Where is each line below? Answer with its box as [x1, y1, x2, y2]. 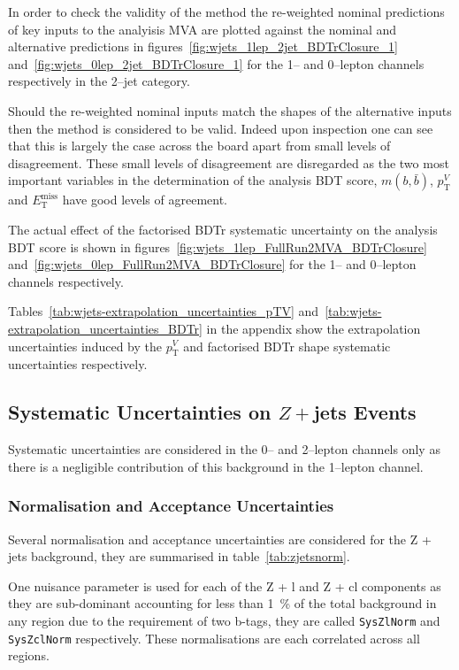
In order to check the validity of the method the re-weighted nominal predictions [8, 3, 445, 20]
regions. [8, 646, 50, 665]
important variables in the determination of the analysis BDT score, [8, 171, 378, 189]
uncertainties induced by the [8, 336, 162, 355]
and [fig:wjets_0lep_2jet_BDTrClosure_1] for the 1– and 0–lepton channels [8, 54, 425, 73]
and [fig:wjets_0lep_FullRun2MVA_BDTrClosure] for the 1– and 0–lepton [8, 255, 417, 273]
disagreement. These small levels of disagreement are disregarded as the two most [8, 153, 449, 172]
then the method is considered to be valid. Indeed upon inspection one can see [8, 119, 433, 137]
